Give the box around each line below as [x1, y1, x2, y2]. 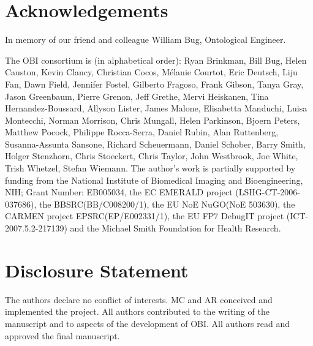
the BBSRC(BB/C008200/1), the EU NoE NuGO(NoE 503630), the [39, 197, 295, 210]
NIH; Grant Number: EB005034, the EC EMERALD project [5, 186, 233, 198]
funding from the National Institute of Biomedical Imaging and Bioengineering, [5, 173, 303, 186]
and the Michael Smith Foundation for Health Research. [70, 222, 281, 235]
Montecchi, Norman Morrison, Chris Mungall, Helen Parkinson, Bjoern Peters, [5, 113, 300, 126]
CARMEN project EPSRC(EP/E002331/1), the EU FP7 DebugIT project [5, 209, 284, 222]
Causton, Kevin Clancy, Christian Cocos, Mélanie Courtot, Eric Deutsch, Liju [5, 66, 298, 78]
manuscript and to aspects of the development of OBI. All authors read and [5, 317, 290, 329]
